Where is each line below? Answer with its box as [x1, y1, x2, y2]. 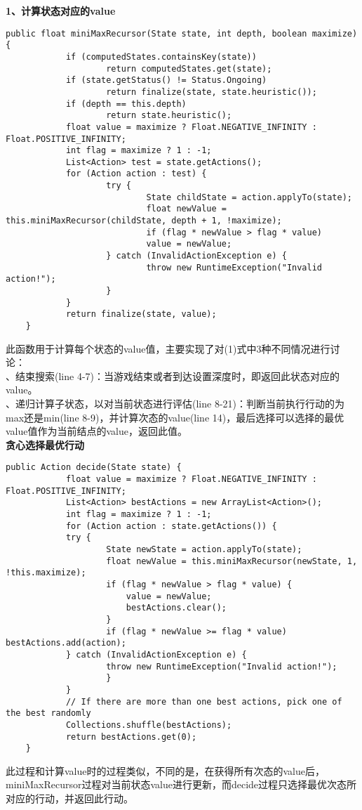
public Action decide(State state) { [6, 462, 182, 473]
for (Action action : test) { [65, 169, 207, 179]
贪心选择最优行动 [6, 437, 84, 452]
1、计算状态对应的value [6, 4, 116, 18]
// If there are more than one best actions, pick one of [65, 696, 342, 707]
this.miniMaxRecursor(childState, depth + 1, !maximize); [6, 216, 282, 226]
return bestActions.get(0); [65, 731, 197, 742]
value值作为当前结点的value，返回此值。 [6, 424, 187, 438]
